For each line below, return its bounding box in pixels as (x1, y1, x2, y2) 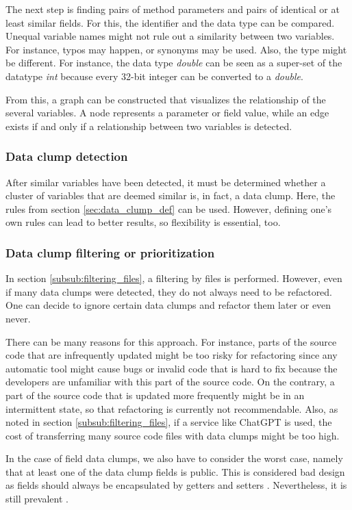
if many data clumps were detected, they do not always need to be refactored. (5, 284, 333, 298)
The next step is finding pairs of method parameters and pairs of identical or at (5, 2, 340, 16)
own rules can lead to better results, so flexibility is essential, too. (5, 215, 281, 229)
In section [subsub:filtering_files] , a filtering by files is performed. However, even (5, 271, 342, 285)
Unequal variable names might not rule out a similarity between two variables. (5, 29, 335, 43)
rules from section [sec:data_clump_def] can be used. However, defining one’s (5, 201, 332, 216)
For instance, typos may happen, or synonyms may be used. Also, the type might (5, 42, 347, 56)
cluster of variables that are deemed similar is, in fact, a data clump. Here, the (5, 188, 336, 203)
